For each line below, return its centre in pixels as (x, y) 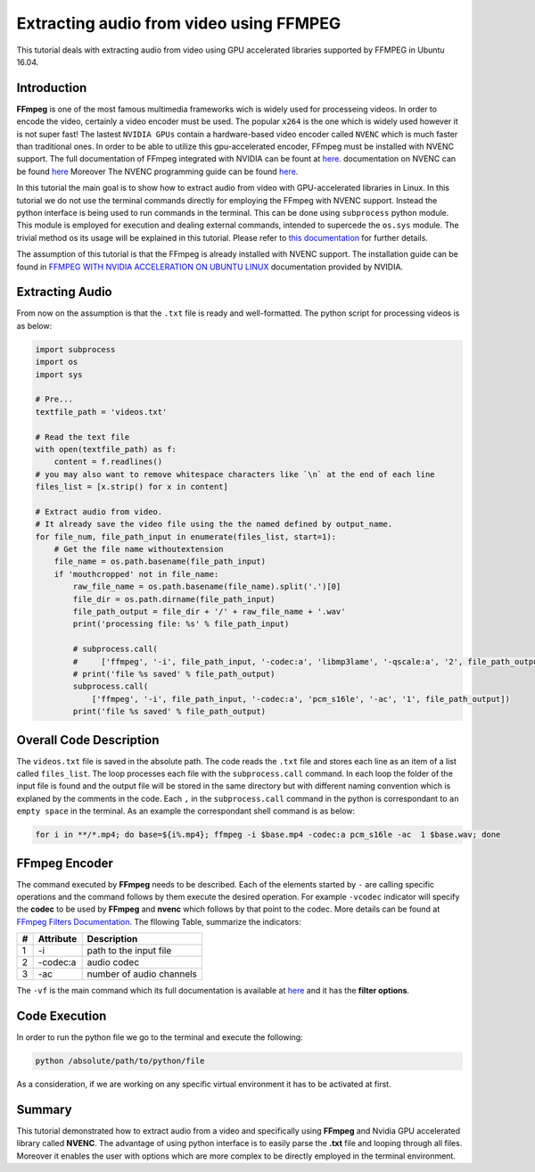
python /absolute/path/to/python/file (120, 1061)
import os (57, 362)
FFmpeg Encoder (65, 863)
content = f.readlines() (108, 462)
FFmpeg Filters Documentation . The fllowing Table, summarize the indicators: (159, 921)
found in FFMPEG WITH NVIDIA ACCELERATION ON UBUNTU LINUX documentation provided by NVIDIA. (210, 267)
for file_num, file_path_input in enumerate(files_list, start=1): (186, 536)
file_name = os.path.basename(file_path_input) (160, 561)
